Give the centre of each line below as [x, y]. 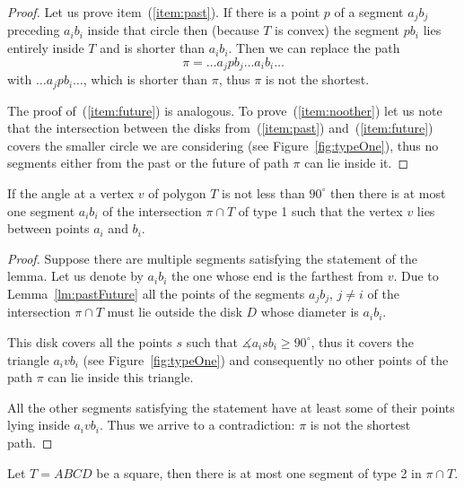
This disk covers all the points [90, 341]
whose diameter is [310, 312]
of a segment [369, 12]
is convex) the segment [337, 30]
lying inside [39, 425]
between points [48, 228]
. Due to [416, 276]
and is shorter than [153, 48]
